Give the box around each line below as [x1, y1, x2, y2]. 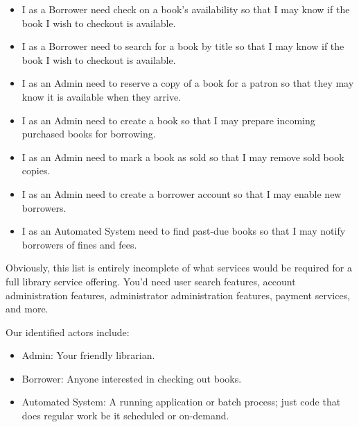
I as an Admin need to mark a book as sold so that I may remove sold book [21, 149, 344, 164]
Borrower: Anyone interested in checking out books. [21, 371, 242, 385]
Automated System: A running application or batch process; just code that [21, 394, 341, 409]
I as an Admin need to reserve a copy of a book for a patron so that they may [21, 76, 354, 90]
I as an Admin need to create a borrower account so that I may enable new [21, 186, 342, 201]
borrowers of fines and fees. [21, 237, 137, 251]
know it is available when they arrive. [21, 89, 182, 103]
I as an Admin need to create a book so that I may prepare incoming [21, 112, 315, 127]
